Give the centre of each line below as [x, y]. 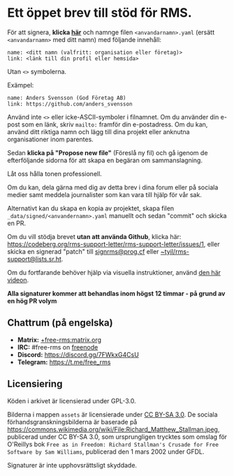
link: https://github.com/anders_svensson [70, 104]
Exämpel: [21, 85]
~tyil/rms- [175, 251]
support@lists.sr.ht [34, 259]
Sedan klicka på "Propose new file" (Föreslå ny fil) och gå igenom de [108, 152]
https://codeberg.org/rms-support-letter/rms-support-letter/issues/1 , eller [114, 244]
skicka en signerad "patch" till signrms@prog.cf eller [83, 251]
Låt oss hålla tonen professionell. [55, 173]
